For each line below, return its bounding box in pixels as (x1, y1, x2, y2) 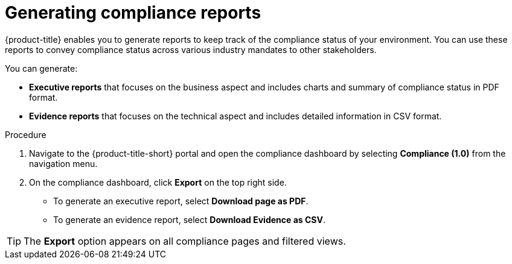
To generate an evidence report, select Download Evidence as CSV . (53, 214, 325, 225)
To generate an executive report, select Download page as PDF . (53, 195, 309, 206)
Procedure (5, 129, 46, 140)
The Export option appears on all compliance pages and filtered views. (24, 234, 346, 247)
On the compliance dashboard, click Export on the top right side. (29, 177, 287, 187)
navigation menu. (29, 158, 98, 169)
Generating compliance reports (5, 2, 261, 23)
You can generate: (5, 63, 78, 74)
